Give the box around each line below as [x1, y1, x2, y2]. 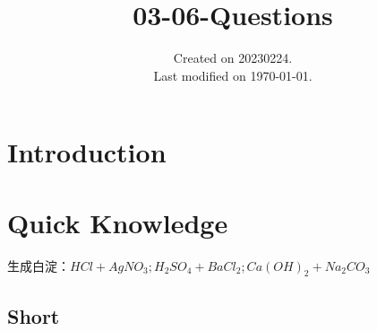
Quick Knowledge [7, 204, 228, 240]
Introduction [7, 134, 167, 170]
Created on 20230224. [173, 48, 293, 67]
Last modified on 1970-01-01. [153, 65, 313, 84]
